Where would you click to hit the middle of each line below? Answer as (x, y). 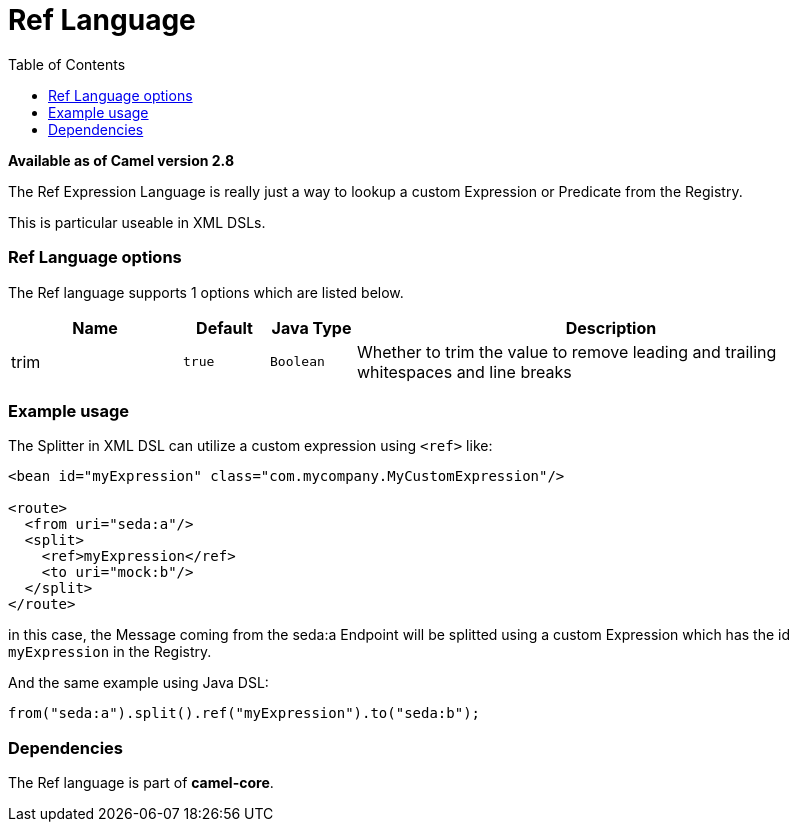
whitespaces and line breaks (464, 371)
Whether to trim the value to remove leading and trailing (567, 351)
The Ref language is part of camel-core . (141, 782)
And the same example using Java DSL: (138, 683)
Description (611, 327)
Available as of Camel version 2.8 (121, 160)
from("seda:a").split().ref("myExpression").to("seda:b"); (244, 713)
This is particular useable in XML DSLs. (137, 222)
